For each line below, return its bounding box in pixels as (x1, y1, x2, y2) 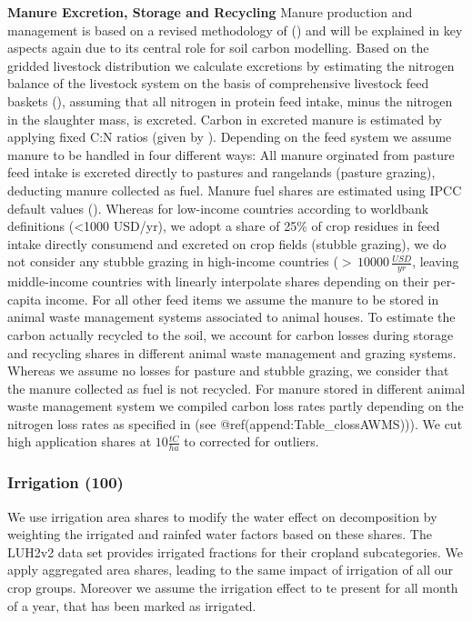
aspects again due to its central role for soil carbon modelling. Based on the (7, 38, 429, 57)
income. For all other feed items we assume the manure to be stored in (45, 289, 439, 308)
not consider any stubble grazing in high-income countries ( (7, 252, 338, 271)
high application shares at (7, 432, 152, 451)
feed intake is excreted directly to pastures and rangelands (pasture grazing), (7, 163, 436, 182)
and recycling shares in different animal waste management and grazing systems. (7, 343, 457, 362)
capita (7, 289, 42, 308)
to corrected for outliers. (184, 432, 319, 451)
